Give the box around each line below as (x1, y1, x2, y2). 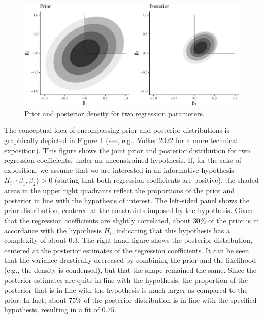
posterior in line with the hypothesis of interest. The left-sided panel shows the (4, 195, 249, 205)
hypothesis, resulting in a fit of (4, 304, 100, 315)
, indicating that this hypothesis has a (112, 225, 230, 235)
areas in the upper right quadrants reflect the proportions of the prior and (4, 185, 235, 196)
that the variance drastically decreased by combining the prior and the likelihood (4, 255, 256, 265)
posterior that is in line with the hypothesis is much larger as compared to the (4, 285, 248, 295)
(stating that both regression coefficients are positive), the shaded (54, 174, 259, 185)
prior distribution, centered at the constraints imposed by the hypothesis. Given (4, 205, 253, 216)
